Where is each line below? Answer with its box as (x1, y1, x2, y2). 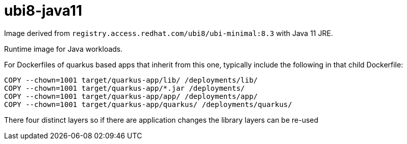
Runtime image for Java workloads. (4, 44, 123, 53)
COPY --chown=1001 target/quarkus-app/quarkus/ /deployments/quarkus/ (4, 100, 292, 109)
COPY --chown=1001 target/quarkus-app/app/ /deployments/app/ (4, 92, 258, 100)
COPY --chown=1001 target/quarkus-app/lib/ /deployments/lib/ (4, 76, 258, 84)
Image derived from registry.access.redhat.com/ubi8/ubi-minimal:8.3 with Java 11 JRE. (4, 28, 333, 38)
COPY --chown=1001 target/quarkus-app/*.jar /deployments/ (4, 84, 245, 92)
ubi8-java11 (4, 2, 83, 19)
